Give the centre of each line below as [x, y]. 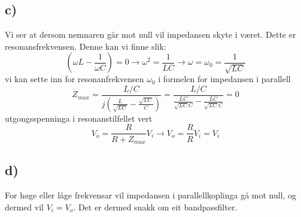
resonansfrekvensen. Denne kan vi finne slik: [86, 46]
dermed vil [24, 207]
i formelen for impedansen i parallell [224, 79]
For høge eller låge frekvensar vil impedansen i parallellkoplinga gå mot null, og [151, 195]
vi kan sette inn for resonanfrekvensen [75, 79]
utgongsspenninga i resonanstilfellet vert [79, 118]
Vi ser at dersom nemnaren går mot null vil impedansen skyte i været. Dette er [150, 34]
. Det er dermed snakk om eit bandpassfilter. [155, 207]
